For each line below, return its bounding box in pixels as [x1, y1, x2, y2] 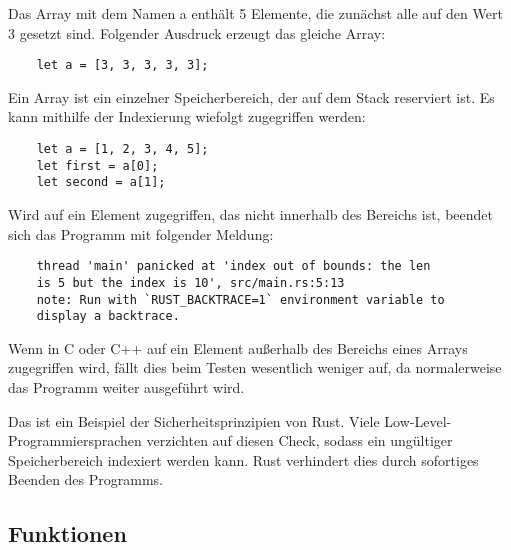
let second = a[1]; [36, 175, 166, 190]
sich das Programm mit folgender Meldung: [8, 223, 274, 244]
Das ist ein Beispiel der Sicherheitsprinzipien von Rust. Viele [8, 410, 380, 431]
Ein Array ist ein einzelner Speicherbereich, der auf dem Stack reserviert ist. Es [8, 86, 495, 107]
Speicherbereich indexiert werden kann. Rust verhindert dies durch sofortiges [8, 449, 479, 470]
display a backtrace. [36, 309, 180, 324]
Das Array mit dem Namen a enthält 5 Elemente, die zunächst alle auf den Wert [8, 3, 503, 23]
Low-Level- [384, 410, 452, 431]
